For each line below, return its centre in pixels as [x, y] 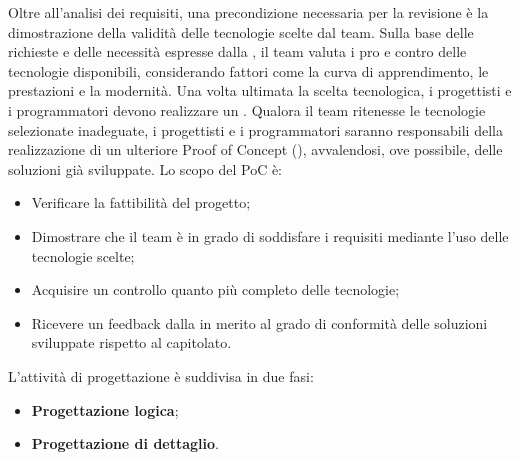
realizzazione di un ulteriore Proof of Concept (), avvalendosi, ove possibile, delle [255, 149]
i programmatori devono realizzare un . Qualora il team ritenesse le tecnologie [247, 109]
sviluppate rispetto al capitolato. [131, 342]
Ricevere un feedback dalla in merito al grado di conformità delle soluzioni [259, 322]
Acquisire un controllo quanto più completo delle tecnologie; [215, 289]
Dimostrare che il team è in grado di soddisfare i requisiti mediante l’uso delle [270, 235]
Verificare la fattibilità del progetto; [141, 202]
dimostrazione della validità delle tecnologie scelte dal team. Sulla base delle [241, 31]
